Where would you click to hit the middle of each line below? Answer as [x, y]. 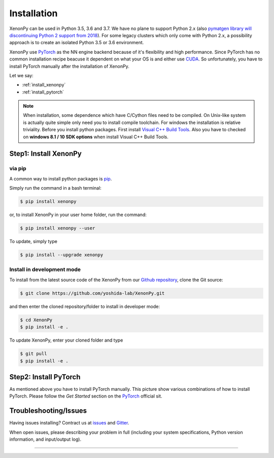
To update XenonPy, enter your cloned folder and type [66, 340]
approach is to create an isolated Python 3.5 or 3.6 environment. [77, 43]
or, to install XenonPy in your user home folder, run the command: [78, 215]
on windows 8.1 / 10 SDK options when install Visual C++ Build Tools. [96, 137]
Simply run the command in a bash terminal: [55, 188]
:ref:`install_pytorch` [43, 92]
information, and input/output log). [45, 439]
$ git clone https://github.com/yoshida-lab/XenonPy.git [92, 293]
